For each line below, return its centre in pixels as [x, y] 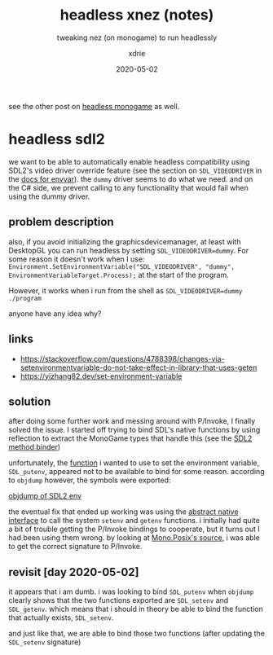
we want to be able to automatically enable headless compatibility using [129, 161]
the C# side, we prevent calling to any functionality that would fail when [128, 187]
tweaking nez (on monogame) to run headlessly [137, 37]
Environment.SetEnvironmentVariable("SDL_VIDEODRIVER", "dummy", [121, 266]
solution [30, 401]
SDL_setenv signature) [45, 642]
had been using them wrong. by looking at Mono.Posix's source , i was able [134, 538]
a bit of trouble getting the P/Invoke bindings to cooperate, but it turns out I [134, 529]
